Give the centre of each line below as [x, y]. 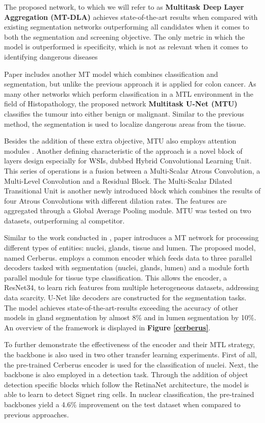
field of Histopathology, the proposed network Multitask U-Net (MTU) [121, 104]
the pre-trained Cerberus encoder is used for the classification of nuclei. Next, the [131, 364]
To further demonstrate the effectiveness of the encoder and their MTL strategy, [130, 344]
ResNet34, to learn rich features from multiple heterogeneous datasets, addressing [131, 287]
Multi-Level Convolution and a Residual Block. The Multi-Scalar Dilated [118, 180]
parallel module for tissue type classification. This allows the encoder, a [116, 277]
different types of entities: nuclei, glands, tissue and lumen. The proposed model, [130, 248]
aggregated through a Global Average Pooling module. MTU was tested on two [128, 210]
